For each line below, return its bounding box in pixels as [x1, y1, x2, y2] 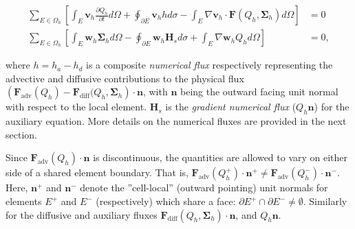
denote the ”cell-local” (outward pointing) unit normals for [80, 180, 328, 195]
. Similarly [303, 194, 347, 208]
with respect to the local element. [6, 99, 147, 114]
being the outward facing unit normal [180, 84, 338, 99]
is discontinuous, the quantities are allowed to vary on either [93, 150, 348, 165]
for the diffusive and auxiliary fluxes [6, 207, 158, 221]
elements [6, 194, 42, 208]
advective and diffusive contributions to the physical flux [6, 71, 244, 85]
